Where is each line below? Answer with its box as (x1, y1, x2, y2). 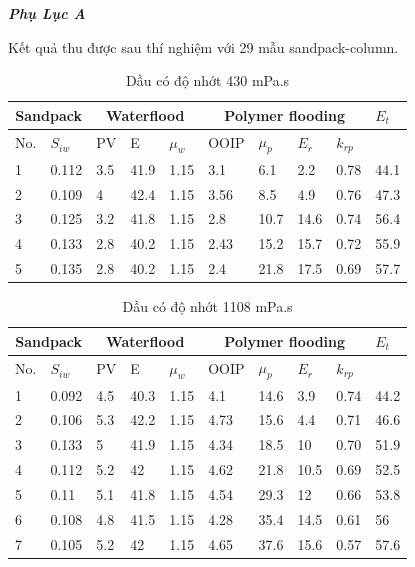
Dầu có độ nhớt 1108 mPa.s (122, 296, 293, 317)
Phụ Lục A (8, 3, 86, 23)
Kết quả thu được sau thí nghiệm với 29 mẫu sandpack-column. (8, 36, 399, 57)
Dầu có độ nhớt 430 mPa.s (126, 70, 290, 91)
